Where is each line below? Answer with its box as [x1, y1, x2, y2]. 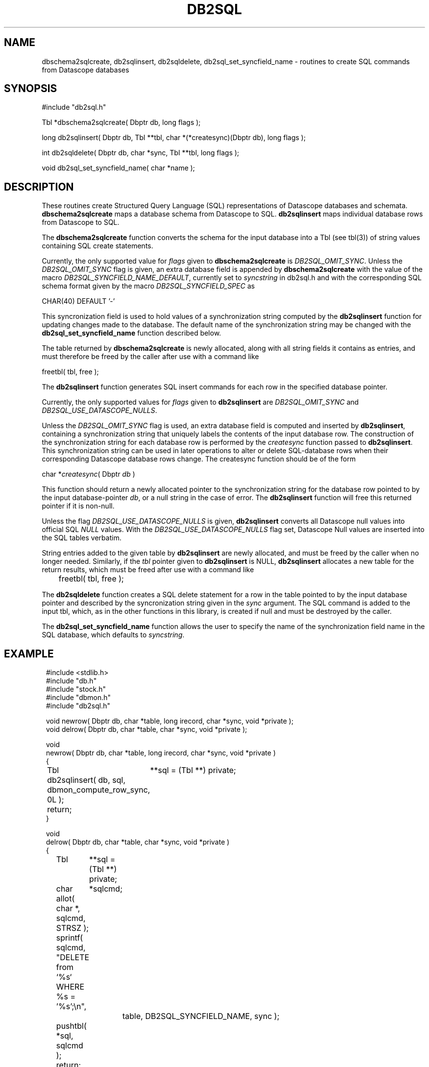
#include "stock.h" [46, 685, 106, 694]
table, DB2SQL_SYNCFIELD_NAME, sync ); [122, 1011, 280, 1021]
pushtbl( [56, 1021, 87, 1031]
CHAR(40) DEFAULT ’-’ [42, 297, 115, 306]
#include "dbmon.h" [46, 693, 111, 702]
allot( [56, 894, 75, 904]
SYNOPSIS [4, 82, 57, 95]
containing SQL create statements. [42, 242, 153, 250]
